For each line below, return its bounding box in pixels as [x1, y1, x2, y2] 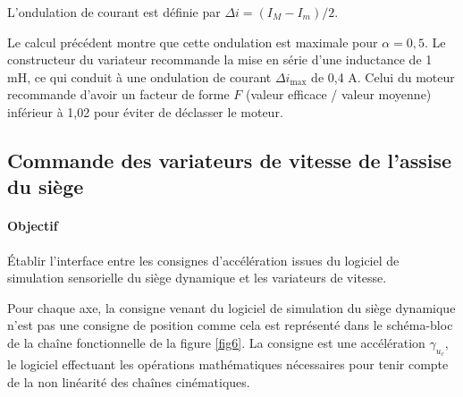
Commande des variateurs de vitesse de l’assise [7, 146, 452, 173]
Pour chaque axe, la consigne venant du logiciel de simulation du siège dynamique [7, 298, 456, 317]
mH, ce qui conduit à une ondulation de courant [7, 67, 272, 86]
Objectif [7, 216, 58, 235]
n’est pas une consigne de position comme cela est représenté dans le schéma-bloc [7, 316, 453, 334]
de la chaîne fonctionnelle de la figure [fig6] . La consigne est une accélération [7, 333, 425, 351]
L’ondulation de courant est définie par [7, 3, 221, 21]
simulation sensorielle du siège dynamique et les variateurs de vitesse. [7, 268, 387, 287]
